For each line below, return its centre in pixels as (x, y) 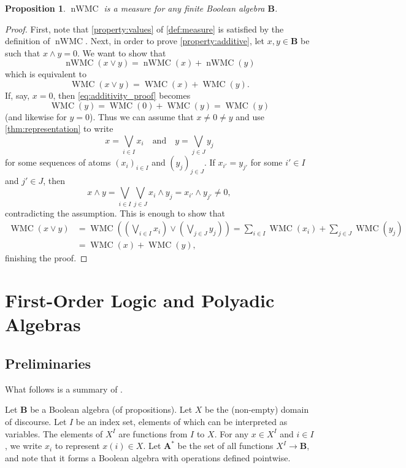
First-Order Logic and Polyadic (140, 300)
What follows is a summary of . (64, 389)
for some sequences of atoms (58, 162)
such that (23, 52)
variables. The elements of (54, 433)
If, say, (17, 95)
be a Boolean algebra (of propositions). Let (111, 409)
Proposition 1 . (35, 8)
